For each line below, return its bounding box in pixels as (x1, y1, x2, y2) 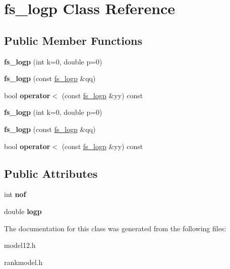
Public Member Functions (4, 32, 142, 48)
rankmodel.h (4, 256, 43, 267)
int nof (4, 189, 26, 199)
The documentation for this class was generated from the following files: (4, 223, 226, 233)
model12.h (4, 240, 36, 250)
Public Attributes (4, 165, 98, 181)
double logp (4, 206, 42, 216)
